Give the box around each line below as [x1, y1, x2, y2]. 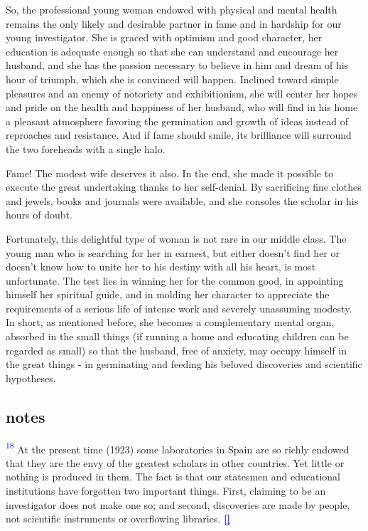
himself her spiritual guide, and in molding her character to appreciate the [6, 287, 330, 302]
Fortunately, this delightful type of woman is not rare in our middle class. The [6, 231, 347, 246]
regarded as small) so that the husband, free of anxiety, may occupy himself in [6, 342, 347, 357]
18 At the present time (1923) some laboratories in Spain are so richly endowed [6, 439, 350, 456]
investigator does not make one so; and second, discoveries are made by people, [6, 497, 350, 512]
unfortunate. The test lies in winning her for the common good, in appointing [6, 273, 344, 288]
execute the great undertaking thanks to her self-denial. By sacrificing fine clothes [6, 179, 362, 194]
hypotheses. [6, 370, 56, 385]
